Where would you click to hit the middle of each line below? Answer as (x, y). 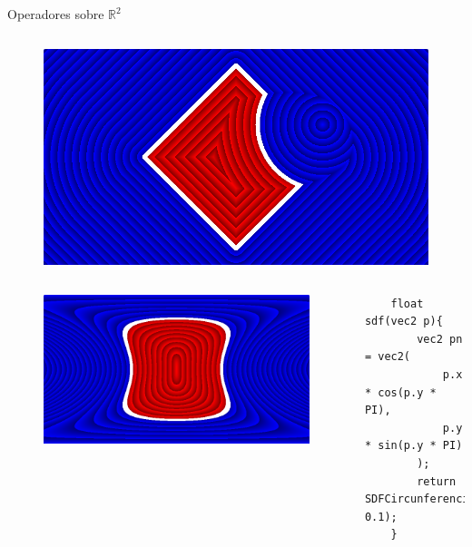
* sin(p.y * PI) (413, 446)
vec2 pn (440, 339)
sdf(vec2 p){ (403, 322)
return (437, 481)
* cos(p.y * (400, 392)
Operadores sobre (56, 14)
